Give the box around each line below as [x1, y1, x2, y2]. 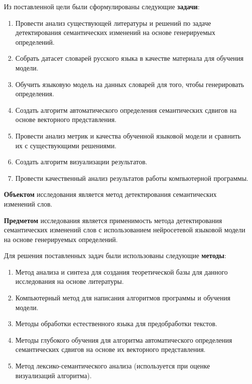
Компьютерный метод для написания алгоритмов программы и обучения [15, 293, 231, 303]
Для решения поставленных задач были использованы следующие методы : [4, 250, 227, 261]
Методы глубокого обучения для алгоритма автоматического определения [15, 334, 233, 345]
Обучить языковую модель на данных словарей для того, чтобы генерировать [15, 79, 244, 89]
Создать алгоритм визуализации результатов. [15, 157, 147, 167]
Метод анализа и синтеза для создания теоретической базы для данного [15, 266, 228, 277]
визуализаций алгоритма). [15, 370, 92, 380]
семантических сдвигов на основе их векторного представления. [15, 344, 206, 354]
